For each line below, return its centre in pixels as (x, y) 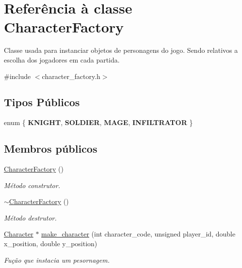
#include (17, 76)
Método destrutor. (30, 217)
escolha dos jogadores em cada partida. (62, 59)
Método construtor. (32, 185)
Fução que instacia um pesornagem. (57, 260)
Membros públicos (51, 149)
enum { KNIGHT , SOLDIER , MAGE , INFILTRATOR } (98, 122)
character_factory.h (71, 76)
